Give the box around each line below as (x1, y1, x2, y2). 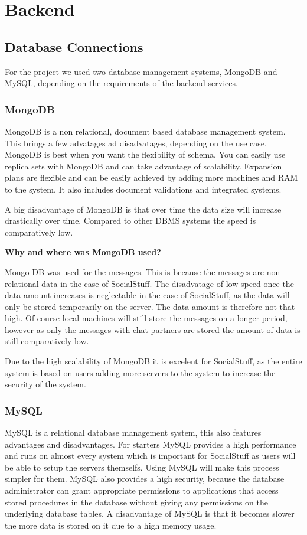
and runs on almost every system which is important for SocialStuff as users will (5, 449, 296, 462)
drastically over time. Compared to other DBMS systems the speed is (5, 214, 256, 227)
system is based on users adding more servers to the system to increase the (5, 366, 276, 379)
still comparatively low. (5, 335, 89, 347)
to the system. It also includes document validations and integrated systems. (5, 182, 282, 195)
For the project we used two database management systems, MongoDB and (5, 65, 277, 77)
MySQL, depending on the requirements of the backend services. (5, 77, 238, 89)
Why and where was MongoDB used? (5, 246, 161, 258)
